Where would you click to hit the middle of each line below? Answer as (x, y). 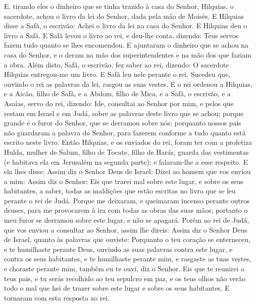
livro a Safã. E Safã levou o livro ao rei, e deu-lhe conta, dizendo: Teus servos (121, 35)
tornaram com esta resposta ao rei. (57, 297)
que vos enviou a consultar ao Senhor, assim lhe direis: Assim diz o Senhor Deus (126, 229)
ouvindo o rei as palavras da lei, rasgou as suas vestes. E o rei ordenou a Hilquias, (128, 84)
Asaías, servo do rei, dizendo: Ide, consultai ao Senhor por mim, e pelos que (119, 103)
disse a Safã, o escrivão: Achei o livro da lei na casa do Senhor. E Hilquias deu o (126, 26)
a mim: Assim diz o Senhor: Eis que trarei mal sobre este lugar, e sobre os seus (124, 181)
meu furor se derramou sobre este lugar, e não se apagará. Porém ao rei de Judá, (127, 220)
